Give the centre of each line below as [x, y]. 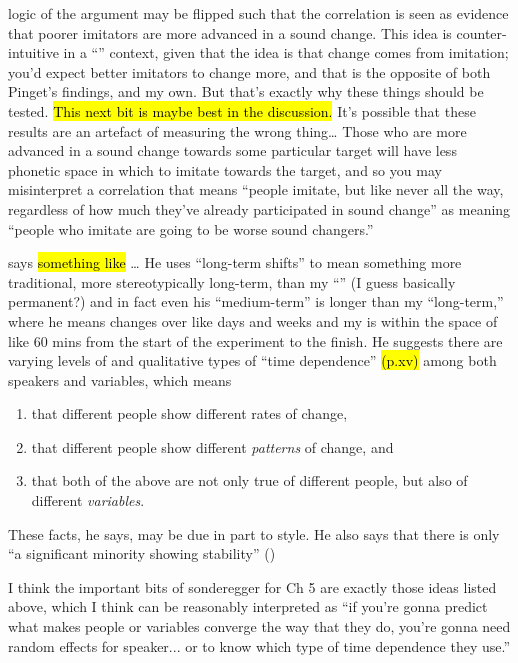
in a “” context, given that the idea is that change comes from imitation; [286, 52]
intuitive [33, 52]
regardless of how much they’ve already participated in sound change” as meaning [259, 208]
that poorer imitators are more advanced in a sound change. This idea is [230, 32]
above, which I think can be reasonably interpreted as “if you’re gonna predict [248, 606]
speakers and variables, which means [120, 379]
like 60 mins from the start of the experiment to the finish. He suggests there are [255, 340]
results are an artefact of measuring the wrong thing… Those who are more [237, 130]
